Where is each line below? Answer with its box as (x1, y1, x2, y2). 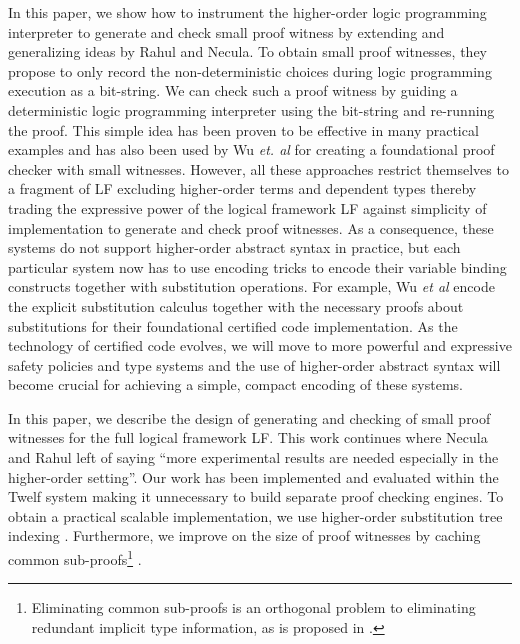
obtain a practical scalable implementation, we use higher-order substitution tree (8, 505, 503, 526)
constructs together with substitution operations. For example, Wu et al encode (8, 276, 495, 297)
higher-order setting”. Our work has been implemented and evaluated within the (8, 466, 499, 487)
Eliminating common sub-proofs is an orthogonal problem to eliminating (31, 597, 476, 618)
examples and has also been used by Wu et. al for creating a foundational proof (8, 139, 495, 160)
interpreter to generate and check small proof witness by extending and (8, 21, 445, 42)
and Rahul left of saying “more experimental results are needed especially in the (8, 447, 499, 468)
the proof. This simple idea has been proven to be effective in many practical (8, 119, 479, 140)
